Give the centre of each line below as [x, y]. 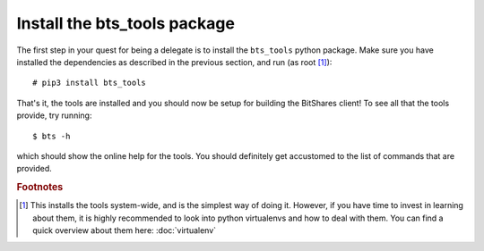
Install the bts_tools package [125, 23]
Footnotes [40, 188]
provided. [35, 169]
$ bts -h [52, 136]
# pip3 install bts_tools [90, 83]
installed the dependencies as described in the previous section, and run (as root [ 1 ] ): [174, 62]
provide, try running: [54, 115]
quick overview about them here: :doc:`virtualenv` [125, 230]
